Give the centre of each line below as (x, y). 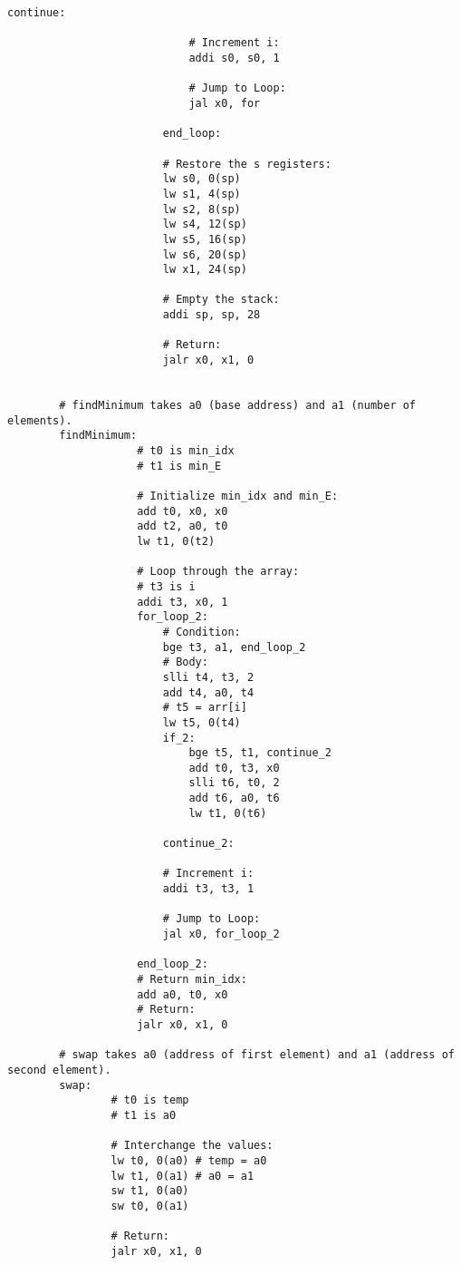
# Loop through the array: (218, 572)
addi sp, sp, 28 (211, 315)
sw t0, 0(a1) (150, 1206)
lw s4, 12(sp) (205, 224)
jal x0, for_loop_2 (221, 934)
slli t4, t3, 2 (208, 677)
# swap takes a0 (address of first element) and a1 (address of (257, 1055)
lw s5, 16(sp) (205, 239)
